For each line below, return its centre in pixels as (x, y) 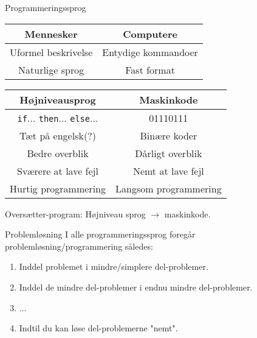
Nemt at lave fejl (168, 171)
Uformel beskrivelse (51, 52)
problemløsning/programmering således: (79, 246)
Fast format (150, 69)
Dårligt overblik (169, 153)
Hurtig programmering (58, 188)
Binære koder (169, 135)
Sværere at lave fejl (58, 171)
